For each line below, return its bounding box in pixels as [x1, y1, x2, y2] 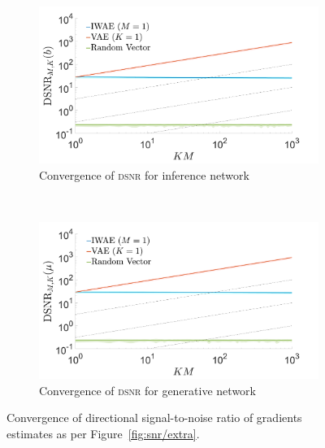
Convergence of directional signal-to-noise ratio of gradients [6, 409, 302, 426]
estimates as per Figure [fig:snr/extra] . [6, 424, 200, 441]
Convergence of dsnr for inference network [39, 166, 249, 183]
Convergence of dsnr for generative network [39, 381, 256, 398]
